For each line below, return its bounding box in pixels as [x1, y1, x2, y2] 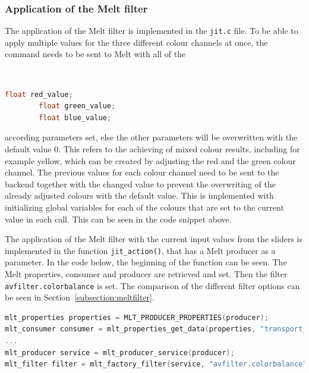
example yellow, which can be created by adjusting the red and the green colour [5, 154, 296, 167]
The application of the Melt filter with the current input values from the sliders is [5, 233, 303, 245]
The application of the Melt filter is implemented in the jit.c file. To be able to [5, 24, 298, 37]
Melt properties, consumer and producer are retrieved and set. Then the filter [5, 268, 288, 280]
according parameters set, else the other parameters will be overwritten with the [5, 131, 298, 143]
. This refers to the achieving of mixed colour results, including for [58, 143, 300, 155]
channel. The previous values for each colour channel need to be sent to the [5, 166, 279, 178]
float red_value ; [5, 90, 73, 99]
